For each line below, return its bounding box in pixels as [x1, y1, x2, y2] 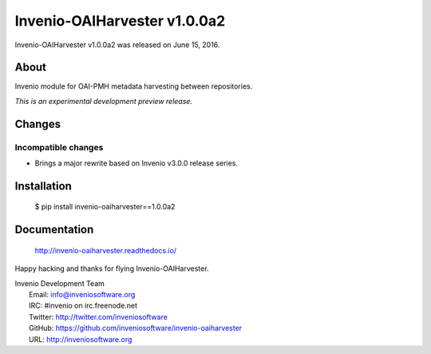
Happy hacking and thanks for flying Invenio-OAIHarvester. [14, 264, 209, 273]
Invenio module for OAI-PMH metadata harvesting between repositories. [14, 82, 253, 91]
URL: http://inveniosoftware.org [29, 334, 132, 344]
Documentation [14, 223, 94, 237]
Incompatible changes [14, 141, 104, 153]
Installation [14, 179, 72, 193]
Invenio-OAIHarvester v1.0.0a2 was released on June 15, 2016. [14, 40, 220, 50]
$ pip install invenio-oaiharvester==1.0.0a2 [34, 202, 176, 212]
